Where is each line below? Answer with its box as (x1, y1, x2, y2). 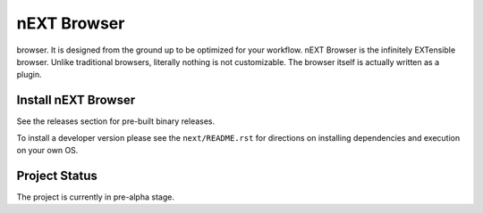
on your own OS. (16, 145, 79, 156)
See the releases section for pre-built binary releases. (16, 116, 216, 127)
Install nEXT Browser (16, 93, 136, 108)
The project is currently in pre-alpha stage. (16, 192, 174, 202)
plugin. (16, 70, 42, 80)
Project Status (16, 168, 98, 183)
